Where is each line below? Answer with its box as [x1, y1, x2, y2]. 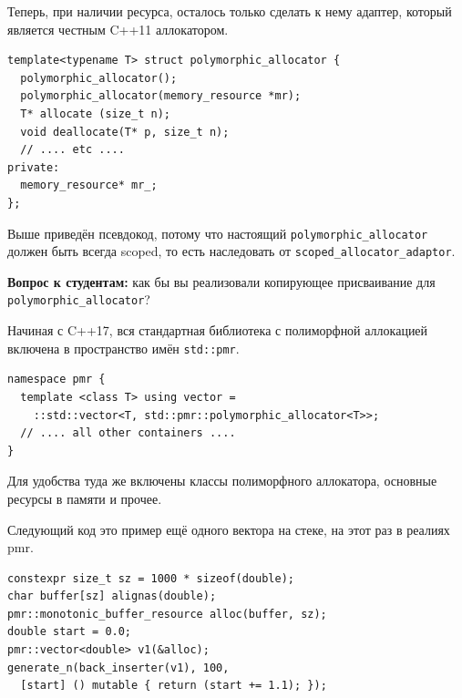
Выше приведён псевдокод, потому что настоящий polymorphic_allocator [7, 223, 428, 242]
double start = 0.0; [7, 625, 132, 639]
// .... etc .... [20, 143, 125, 157]
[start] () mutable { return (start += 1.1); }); [20, 679, 327, 693]
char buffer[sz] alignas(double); [7, 590, 217, 603]
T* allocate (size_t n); [20, 107, 170, 120]
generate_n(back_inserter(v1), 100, [7, 661, 230, 674]
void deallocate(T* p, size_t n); [20, 125, 230, 139]
